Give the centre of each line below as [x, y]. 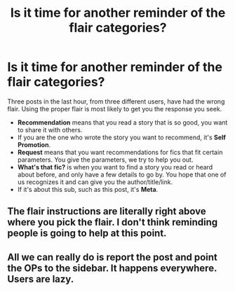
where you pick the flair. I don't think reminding [113, 222]
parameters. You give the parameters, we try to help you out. [105, 160]
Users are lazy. [41, 279]
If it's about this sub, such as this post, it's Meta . [88, 189]
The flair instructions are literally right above [107, 211]
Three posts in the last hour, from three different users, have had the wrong [116, 101]
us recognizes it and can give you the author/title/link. [95, 182]
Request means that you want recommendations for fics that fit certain [120, 152]
